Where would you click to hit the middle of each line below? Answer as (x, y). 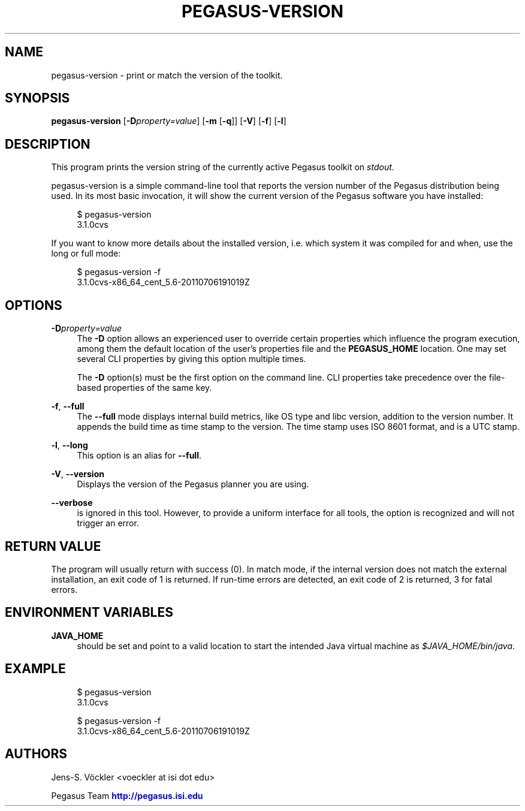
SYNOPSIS (37, 98)
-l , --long (70, 445)
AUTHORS (36, 754)
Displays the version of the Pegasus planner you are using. (193, 484)
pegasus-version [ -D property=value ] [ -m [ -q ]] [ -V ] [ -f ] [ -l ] (169, 121)
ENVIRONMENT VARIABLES (89, 613)
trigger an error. (108, 523)
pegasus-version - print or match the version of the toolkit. (167, 75)
